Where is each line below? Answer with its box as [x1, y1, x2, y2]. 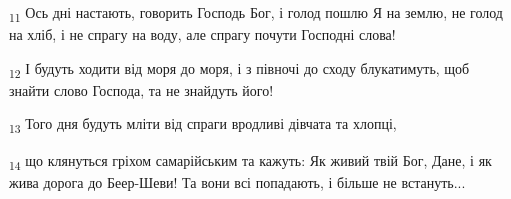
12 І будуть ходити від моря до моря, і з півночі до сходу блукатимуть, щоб [9, 57, 470, 81]
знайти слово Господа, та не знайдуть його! [9, 79, 274, 100]
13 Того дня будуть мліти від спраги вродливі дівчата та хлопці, [9, 113, 397, 137]
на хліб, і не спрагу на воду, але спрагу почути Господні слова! [9, 24, 396, 45]
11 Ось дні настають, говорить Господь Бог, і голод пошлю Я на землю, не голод [9, 2, 503, 25]
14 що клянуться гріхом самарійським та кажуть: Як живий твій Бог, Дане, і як [9, 149, 492, 173]
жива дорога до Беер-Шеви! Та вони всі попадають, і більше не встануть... [9, 171, 466, 192]
